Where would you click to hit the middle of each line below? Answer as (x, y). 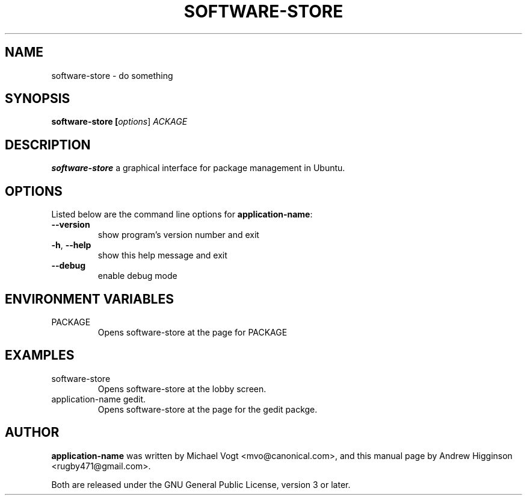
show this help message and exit (162, 255)
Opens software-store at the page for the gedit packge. (208, 409)
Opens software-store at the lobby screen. (182, 389)
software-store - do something (112, 75)
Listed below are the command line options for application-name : (182, 214)
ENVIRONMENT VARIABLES (89, 299)
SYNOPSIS (38, 99)
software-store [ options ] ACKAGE (119, 122)
